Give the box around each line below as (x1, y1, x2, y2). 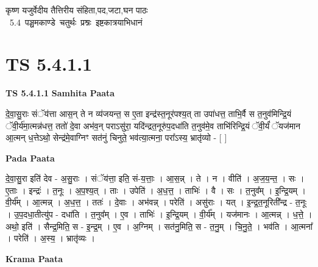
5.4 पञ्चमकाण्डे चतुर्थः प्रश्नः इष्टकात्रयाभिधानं (9, 15, 143, 28)
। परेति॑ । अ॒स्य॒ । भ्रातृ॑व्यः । (5, 232, 96, 244)
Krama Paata (5, 252, 63, 265)
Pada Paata (5, 151, 55, 164)
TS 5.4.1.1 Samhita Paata (5, 87, 115, 99)
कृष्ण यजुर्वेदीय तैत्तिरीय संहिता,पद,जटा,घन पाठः (5, 4, 148, 16)
